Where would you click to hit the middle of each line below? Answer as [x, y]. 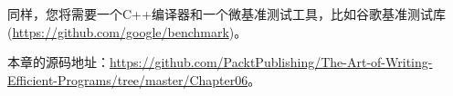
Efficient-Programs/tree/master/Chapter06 [128, 79]
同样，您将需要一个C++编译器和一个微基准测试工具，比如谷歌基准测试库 [226, 14]
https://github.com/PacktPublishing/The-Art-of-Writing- [271, 62]
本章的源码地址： [58, 62]
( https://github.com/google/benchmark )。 [127, 31]
